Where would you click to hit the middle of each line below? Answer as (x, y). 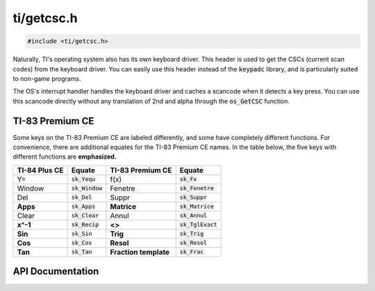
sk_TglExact (199, 225)
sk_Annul (193, 216)
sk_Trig (192, 234)
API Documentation (56, 271)
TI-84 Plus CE (40, 170)
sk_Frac (192, 252)
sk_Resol (193, 243)
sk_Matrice (197, 207)
